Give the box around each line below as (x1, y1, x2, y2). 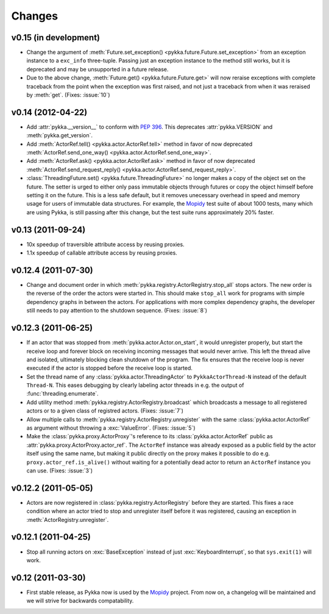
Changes (11, 9, 58, 23)
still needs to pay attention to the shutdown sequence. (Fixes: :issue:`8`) (26, 307, 207, 314)
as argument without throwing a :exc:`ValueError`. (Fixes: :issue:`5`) (26, 424, 196, 432)
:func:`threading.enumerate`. (26, 390, 99, 397)
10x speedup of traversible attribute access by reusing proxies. (26, 240, 185, 248)
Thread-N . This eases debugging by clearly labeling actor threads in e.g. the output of (26, 381, 244, 389)
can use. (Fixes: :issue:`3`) (26, 467, 93, 474)
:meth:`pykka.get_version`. (26, 132, 93, 139)
